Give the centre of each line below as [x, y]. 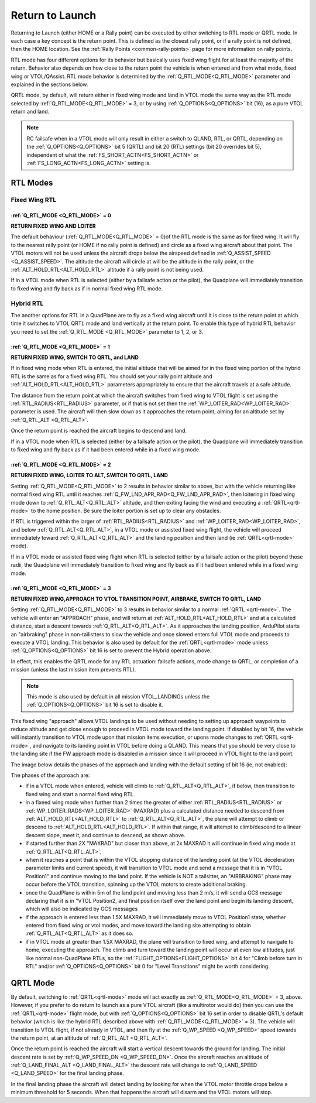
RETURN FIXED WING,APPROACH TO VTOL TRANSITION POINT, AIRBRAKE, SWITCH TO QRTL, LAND [136, 599]
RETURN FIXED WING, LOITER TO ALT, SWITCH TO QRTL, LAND [89, 475]
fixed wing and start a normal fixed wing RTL [80, 794]
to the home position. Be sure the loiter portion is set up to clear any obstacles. [126, 511]
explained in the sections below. [49, 84]
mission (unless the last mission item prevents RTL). [73, 670]
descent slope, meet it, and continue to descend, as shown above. [105, 835]
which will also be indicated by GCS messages [82, 909]
